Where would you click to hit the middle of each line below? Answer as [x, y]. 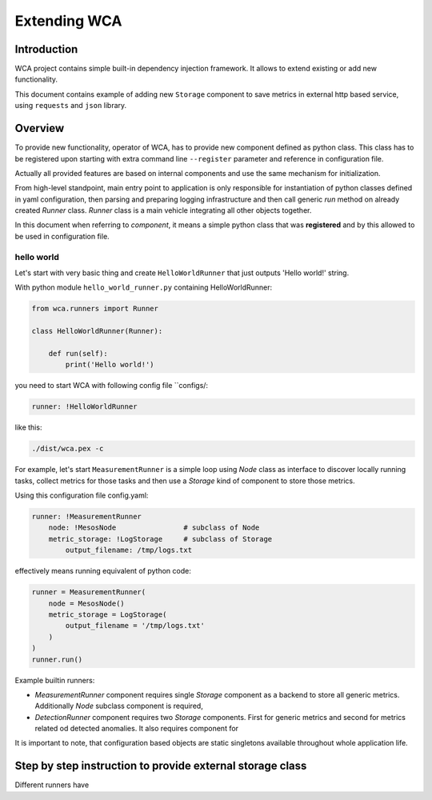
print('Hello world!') [110, 365]
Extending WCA [68, 21]
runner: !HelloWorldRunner [84, 407]
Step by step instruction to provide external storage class [161, 766]
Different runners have [52, 785]
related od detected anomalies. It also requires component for [137, 729]
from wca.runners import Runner [95, 309]
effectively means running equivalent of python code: [103, 571]
